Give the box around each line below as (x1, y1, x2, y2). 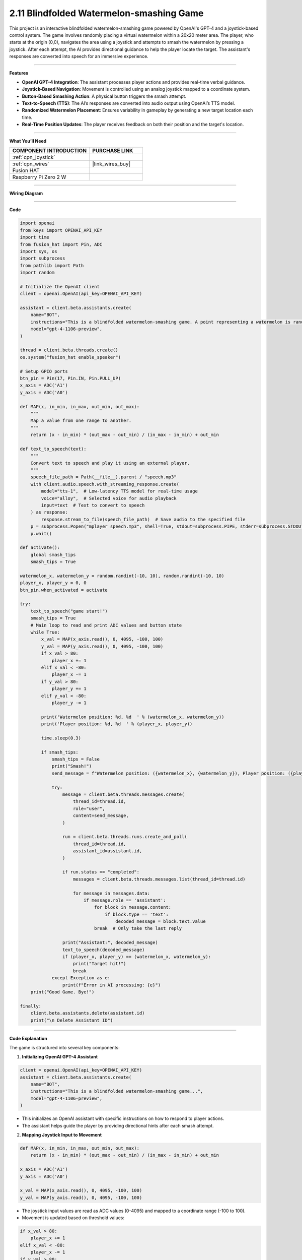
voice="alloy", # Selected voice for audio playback (41, 495, 177, 501)
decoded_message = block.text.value (115, 919, 206, 924)
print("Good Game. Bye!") (30, 989, 95, 995)
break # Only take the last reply (94, 925, 182, 931)
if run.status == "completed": (62, 869, 139, 875)
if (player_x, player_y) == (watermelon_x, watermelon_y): (62, 954, 211, 960)
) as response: (30, 510, 68, 515)
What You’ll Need (9, 138, 47, 144)
